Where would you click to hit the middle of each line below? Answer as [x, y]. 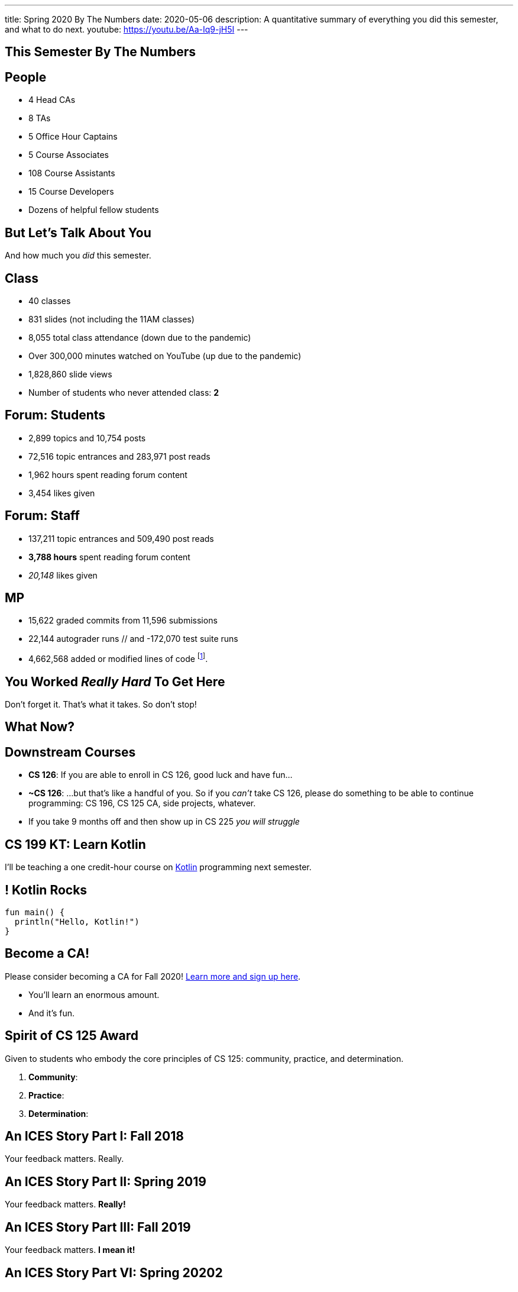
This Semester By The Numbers [101, 52]
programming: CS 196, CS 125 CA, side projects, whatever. [142, 803]
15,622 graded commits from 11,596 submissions [123, 621]
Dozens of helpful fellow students [94, 210]
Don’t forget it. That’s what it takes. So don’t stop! [101, 704]
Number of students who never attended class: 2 [124, 392]
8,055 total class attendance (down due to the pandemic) [140, 337]
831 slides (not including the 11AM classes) [111, 319]
